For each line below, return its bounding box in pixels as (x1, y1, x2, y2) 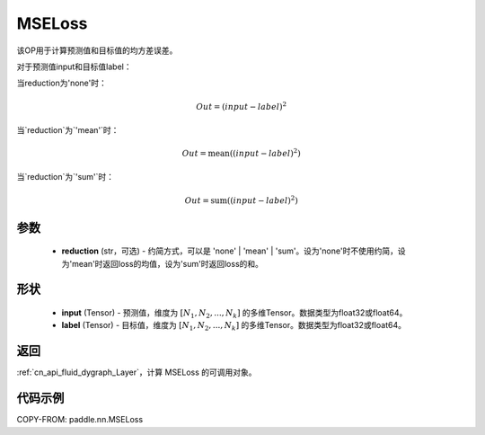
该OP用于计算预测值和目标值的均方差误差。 (16, 45, 178, 56)
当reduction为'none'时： (16, 77, 107, 89)
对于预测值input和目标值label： (16, 61, 132, 72)
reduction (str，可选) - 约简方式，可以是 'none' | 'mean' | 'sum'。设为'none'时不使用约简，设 (61, 245, 406, 256)
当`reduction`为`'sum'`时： (16, 172, 115, 182)
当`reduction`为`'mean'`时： (16, 124, 119, 135)
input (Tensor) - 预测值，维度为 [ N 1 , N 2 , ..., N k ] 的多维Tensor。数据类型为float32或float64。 (61, 307, 408, 320)
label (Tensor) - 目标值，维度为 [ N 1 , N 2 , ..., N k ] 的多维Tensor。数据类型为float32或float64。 (61, 320, 406, 333)
